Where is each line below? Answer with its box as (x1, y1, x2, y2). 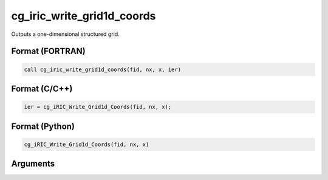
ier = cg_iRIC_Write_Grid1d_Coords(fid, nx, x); (24, 103, 172, 111)
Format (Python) (11, 121, 75, 131)
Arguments (11, 159, 55, 169)
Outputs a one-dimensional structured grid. (11, 30, 120, 38)
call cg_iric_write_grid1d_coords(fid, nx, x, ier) (24, 66, 182, 73)
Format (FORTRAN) (11, 46, 86, 57)
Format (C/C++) (11, 83, 73, 94)
